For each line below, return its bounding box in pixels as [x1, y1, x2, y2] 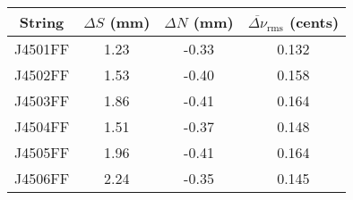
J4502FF [14, 64, 70, 85]
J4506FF [14, 168, 70, 188]
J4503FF [14, 90, 70, 111]
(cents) [289, 12, 340, 32]
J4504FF [14, 116, 70, 137]
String [19, 12, 65, 32]
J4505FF [14, 142, 70, 162]
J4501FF [14, 38, 70, 59]
